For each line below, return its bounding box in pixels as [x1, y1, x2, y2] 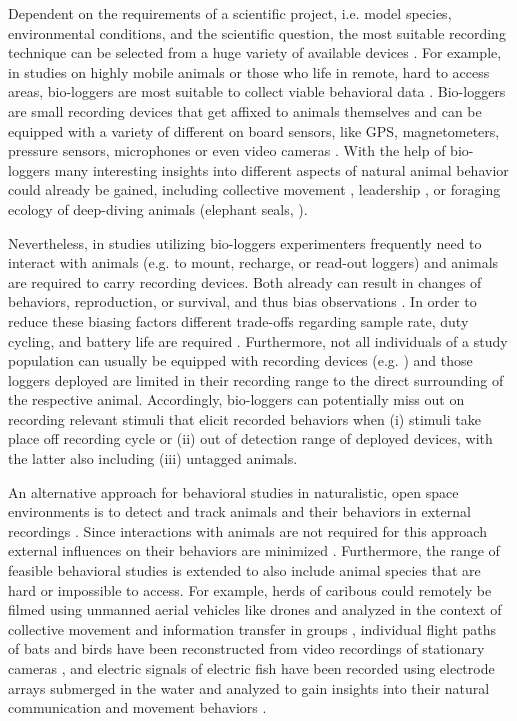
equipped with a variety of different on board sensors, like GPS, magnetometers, [8, 120, 500, 141]
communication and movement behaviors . [8, 697, 267, 718]
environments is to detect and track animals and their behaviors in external [8, 501, 471, 522]
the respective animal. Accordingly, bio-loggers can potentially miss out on [8, 389, 465, 410]
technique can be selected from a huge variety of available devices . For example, [8, 42, 502, 63]
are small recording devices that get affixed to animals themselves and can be [8, 100, 482, 121]
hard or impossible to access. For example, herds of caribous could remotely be [8, 579, 492, 600]
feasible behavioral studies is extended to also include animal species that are [8, 560, 481, 581]
